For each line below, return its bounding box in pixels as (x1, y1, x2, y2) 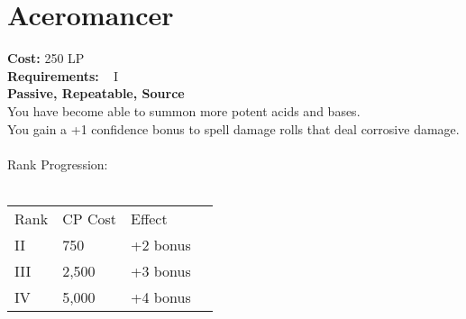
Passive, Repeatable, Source (7, 84, 185, 103)
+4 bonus (130, 286, 191, 307)
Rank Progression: (7, 154, 108, 173)
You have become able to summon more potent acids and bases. (7, 101, 361, 120)
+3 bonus (130, 260, 191, 281)
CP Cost (62, 207, 116, 229)
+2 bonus (130, 233, 191, 255)
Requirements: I (7, 66, 119, 85)
